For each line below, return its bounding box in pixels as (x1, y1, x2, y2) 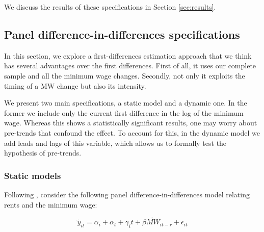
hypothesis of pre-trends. (4, 147, 82, 158)
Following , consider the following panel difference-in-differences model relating (4, 189, 250, 199)
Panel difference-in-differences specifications (4, 26, 240, 42)
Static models (4, 169, 61, 182)
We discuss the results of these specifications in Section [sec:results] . (4, 2, 216, 12)
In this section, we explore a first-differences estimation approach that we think (4, 50, 252, 61)
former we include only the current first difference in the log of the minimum (4, 107, 244, 118)
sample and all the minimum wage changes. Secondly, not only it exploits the (4, 70, 245, 81)
